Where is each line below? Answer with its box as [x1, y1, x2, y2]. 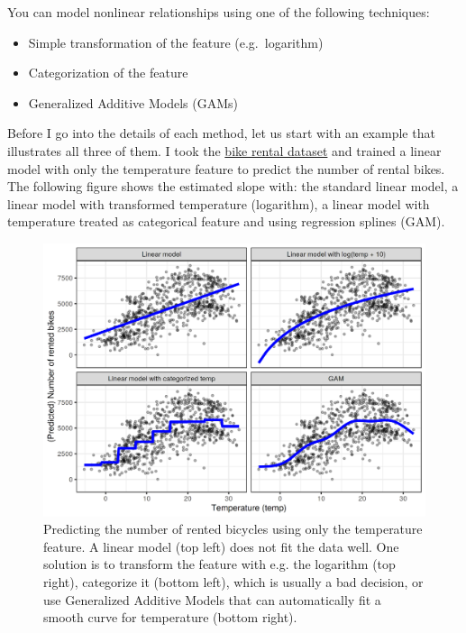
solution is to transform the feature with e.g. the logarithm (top [43, 555, 396, 573]
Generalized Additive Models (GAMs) [28, 93, 238, 112]
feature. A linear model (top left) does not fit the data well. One [43, 537, 399, 555]
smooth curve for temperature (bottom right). [43, 608, 297, 627]
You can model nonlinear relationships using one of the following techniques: [7, 3, 430, 21]
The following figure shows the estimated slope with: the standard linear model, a [7, 177, 459, 196]
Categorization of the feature [28, 63, 188, 82]
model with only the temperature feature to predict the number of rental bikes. [7, 159, 445, 178]
